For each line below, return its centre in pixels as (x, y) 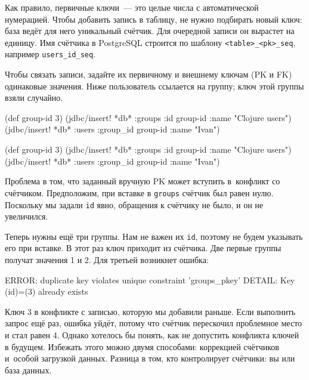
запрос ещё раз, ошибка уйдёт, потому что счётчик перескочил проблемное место (154, 323)
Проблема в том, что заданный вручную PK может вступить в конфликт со (143, 181)
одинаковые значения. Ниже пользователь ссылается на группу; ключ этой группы (154, 86)
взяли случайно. (34, 98)
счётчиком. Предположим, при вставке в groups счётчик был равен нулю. (139, 192)
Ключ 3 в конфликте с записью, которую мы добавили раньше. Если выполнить (150, 311)
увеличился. (27, 216)
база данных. (28, 370)
